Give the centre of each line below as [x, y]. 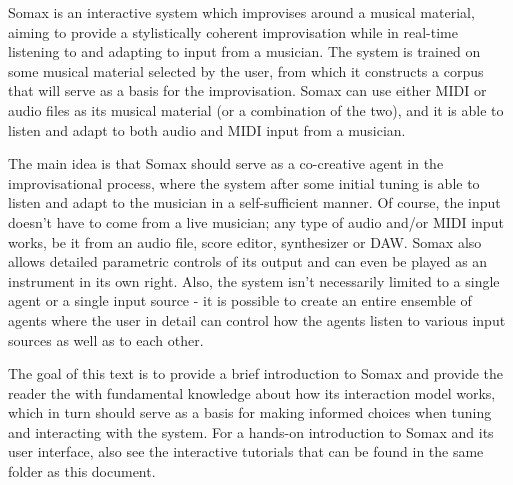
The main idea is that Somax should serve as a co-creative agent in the [226, 163]
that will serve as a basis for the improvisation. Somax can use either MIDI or [247, 90]
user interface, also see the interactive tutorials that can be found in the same [246, 451]
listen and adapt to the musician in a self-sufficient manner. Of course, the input [254, 202]
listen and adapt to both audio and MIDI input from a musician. [207, 129]
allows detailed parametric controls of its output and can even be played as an [248, 261]
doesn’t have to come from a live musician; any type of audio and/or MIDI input [256, 221]
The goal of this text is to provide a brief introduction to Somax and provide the [256, 373]
